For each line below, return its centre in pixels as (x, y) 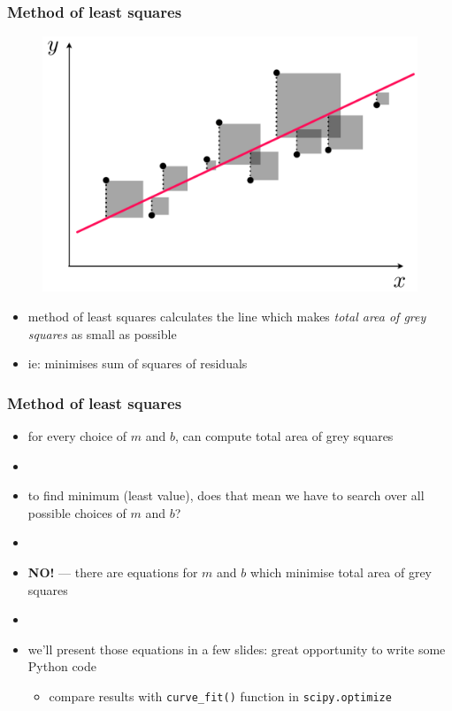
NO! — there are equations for (113, 572)
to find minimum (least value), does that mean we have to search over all (226, 495)
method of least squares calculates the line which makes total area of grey (227, 316)
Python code (62, 666)
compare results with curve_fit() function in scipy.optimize (220, 696)
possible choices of (77, 512)
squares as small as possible (102, 333)
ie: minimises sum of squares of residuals (138, 363)
